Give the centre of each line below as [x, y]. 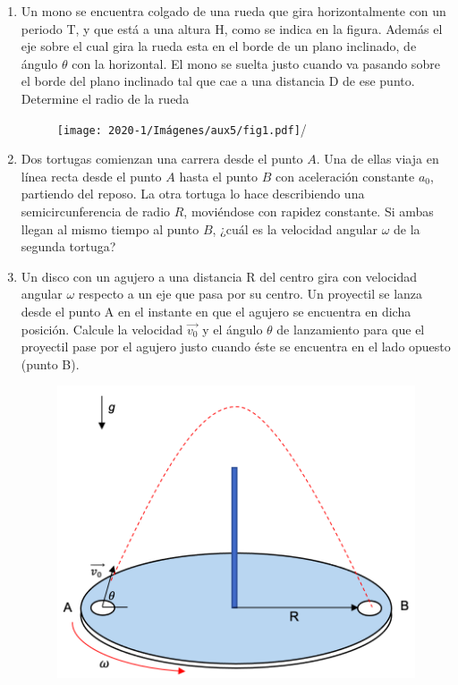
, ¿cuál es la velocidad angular [295, 228]
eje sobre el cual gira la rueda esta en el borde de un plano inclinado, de [219, 46]
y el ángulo [233, 329]
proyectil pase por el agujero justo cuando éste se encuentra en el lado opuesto [236, 347]
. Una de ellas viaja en [377, 159]
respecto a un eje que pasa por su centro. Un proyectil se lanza [250, 294]
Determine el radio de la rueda [105, 98]
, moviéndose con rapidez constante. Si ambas [309, 211]
